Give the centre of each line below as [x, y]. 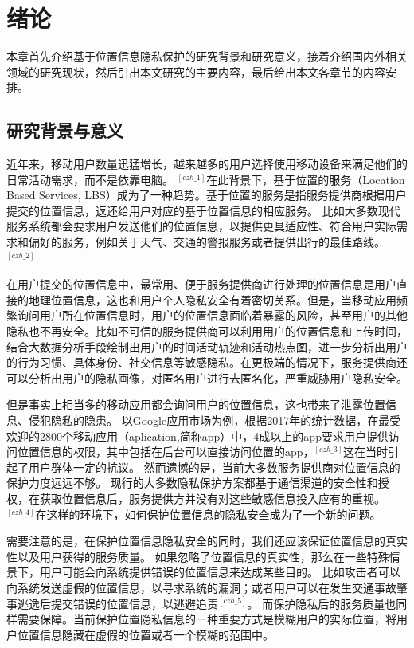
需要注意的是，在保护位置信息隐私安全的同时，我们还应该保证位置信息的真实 [207, 541]
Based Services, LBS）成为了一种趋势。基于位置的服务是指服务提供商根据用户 [207, 195]
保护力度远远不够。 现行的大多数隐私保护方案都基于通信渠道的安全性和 [192, 483]
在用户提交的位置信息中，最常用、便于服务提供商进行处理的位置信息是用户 [201, 284]
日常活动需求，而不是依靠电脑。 [90, 179]
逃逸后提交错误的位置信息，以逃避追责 [117, 603]
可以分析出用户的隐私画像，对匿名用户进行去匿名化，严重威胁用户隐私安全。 [207, 377]
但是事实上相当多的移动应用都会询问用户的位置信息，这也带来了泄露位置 [196, 405]
